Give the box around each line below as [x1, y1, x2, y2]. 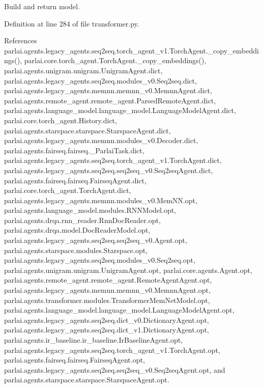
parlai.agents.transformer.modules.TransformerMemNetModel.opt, [4, 294, 210, 305]
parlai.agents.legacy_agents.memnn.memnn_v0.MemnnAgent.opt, [4, 285, 211, 295]
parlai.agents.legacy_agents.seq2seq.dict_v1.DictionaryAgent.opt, [4, 324, 209, 335]
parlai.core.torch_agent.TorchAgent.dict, [4, 185, 131, 196]
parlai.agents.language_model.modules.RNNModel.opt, [4, 205, 177, 215]
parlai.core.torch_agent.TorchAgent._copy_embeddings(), [24, 55, 207, 66]
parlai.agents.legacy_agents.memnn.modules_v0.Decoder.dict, [4, 135, 198, 146]
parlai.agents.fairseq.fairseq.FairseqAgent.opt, [4, 354, 145, 365]
